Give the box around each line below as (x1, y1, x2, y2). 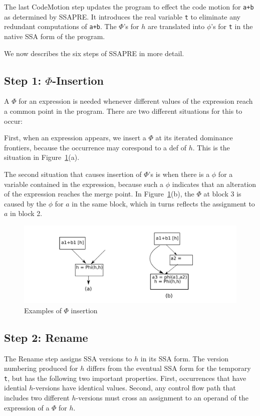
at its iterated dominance (155, 132, 233, 143)
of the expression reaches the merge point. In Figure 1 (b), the (4, 188, 194, 199)
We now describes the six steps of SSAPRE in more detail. (4, 48, 184, 58)
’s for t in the (211, 21, 253, 32)
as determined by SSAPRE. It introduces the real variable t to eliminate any (4, 11, 241, 22)
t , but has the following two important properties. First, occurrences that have (4, 372, 246, 383)
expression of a (4, 402, 50, 412)
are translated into (147, 21, 205, 32)
